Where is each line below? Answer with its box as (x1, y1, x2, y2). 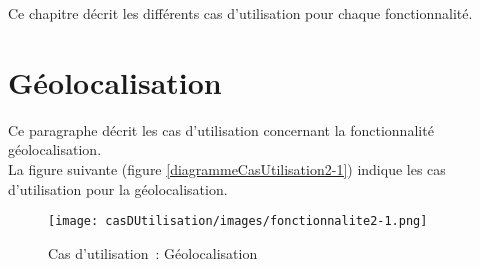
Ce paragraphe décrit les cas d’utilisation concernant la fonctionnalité (8, 119, 434, 140)
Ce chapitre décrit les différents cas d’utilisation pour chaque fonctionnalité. (8, 3, 473, 23)
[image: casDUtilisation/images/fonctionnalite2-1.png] (48, 214, 428, 229)
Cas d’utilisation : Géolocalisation (48, 242, 258, 263)
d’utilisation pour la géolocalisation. (8, 178, 228, 199)
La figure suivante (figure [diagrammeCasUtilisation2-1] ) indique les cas (8, 158, 446, 179)
